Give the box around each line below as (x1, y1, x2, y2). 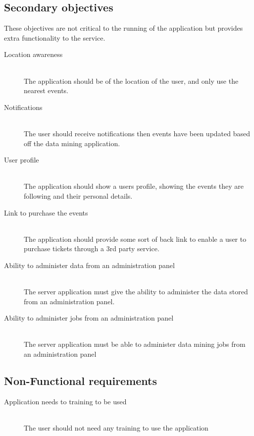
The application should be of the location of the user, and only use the (24, 75, 239, 86)
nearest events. (24, 85, 69, 96)
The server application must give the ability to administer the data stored (24, 286, 248, 297)
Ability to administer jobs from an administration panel (4, 313, 174, 323)
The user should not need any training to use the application (24, 423, 208, 433)
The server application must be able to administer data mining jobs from (24, 339, 246, 349)
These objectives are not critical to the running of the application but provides (4, 23, 243, 33)
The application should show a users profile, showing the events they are (24, 181, 244, 191)
